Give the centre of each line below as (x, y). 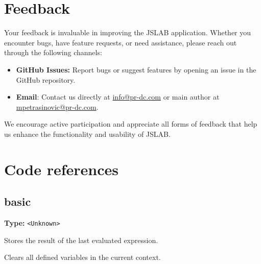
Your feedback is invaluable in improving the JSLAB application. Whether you (128, 32)
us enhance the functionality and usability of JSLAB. (87, 134)
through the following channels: (53, 52)
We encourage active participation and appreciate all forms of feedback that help (131, 124)
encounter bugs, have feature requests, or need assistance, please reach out (121, 42)
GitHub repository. (46, 79)
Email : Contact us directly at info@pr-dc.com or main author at (118, 97)
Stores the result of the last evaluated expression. (81, 240)
